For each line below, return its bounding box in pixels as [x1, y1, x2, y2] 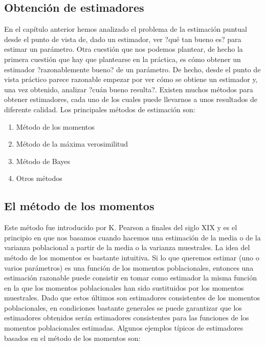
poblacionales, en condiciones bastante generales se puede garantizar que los [4, 302, 242, 313]
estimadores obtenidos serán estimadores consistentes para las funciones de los [4, 312, 249, 323]
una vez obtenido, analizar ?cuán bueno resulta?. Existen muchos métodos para [4, 84, 253, 94]
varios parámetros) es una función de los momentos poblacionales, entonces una [4, 262, 254, 273]
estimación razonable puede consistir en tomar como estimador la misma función [4, 272, 257, 283]
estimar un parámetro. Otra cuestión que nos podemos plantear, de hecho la [4, 44, 243, 54]
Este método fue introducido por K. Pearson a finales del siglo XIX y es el [4, 222, 237, 233]
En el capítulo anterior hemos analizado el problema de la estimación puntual [4, 24, 247, 34]
